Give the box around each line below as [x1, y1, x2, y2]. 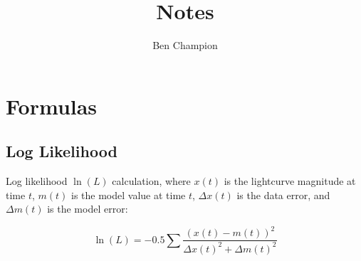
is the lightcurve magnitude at [224, 174, 356, 188]
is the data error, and [236, 187, 330, 202]
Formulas [6, 91, 98, 120]
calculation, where [112, 174, 191, 188]
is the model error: [47, 201, 128, 216]
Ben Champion [152, 38, 218, 53]
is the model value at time [71, 187, 186, 202]
